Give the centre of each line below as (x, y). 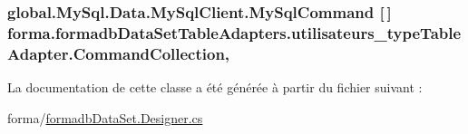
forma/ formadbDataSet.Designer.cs (105, 117)
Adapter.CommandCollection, (119, 53)
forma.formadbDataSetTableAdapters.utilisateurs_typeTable (234, 32)
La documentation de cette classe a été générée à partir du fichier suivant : (215, 87)
